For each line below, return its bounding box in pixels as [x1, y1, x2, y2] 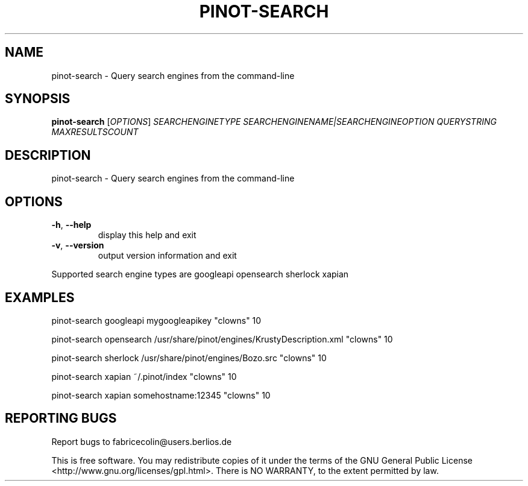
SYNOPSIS [5, 91, 71, 107]
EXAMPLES [5, 289, 75, 305]
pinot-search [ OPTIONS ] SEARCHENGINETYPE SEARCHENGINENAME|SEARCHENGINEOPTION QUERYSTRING [51, 116, 497, 127]
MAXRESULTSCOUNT [51, 127, 139, 137]
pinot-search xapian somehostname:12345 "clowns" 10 [51, 390, 271, 400]
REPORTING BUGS [5, 411, 117, 426]
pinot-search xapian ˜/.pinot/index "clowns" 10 [51, 371, 237, 382]
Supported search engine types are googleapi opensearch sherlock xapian [51, 269, 349, 280]
